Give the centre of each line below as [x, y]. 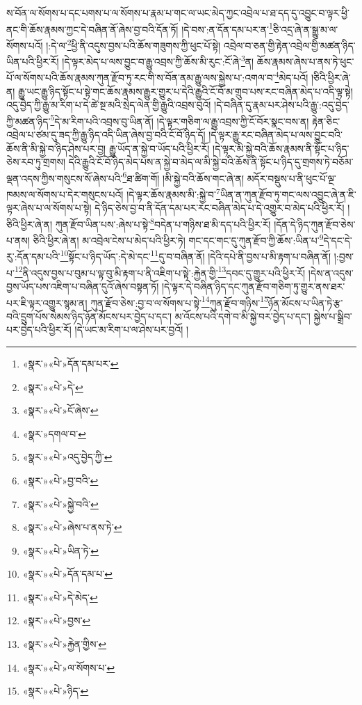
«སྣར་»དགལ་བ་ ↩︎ [54, 433]
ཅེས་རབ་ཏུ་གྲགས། [36, 162]
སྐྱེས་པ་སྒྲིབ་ [333, 316]
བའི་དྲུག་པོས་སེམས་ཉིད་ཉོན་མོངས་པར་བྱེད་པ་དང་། [89, 316]
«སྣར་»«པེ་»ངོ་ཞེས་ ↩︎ [60, 410]
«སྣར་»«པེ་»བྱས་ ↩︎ [57, 620]
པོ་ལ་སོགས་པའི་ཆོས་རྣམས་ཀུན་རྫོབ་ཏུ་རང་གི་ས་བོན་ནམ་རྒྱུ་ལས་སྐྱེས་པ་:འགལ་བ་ [141, 77]
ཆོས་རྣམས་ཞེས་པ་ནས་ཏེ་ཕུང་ [305, 61]
